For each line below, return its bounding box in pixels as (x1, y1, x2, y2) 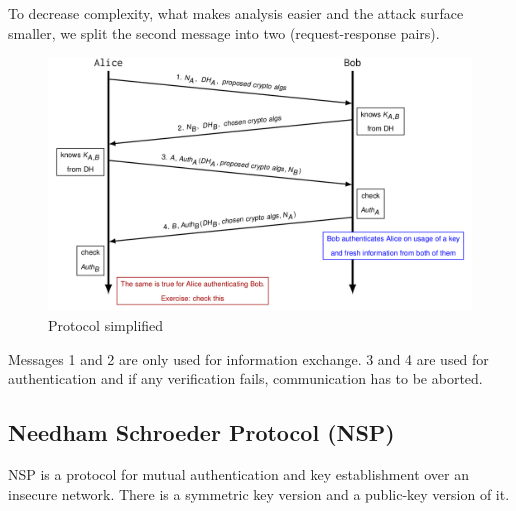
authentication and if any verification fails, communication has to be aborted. (8, 368, 483, 389)
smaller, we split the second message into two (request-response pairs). (8, 22, 440, 43)
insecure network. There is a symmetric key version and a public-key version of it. (8, 483, 510, 504)
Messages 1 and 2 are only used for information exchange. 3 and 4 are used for (8, 348, 489, 369)
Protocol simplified (48, 315, 164, 336)
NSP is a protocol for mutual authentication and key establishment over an (8, 464, 470, 484)
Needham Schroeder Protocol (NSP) (8, 417, 395, 448)
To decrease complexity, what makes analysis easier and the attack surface (8, 3, 464, 23)
